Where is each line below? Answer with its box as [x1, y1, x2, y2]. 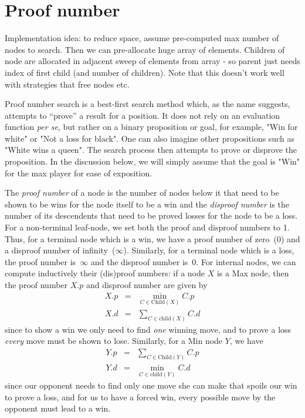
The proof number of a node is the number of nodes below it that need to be [5, 186, 279, 199]
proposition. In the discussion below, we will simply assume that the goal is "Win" [5, 155, 300, 168]
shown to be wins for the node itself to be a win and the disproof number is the [5, 198, 290, 210]
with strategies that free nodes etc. [5, 78, 130, 90]
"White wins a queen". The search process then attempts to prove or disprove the [5, 143, 297, 156]
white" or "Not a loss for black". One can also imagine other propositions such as [5, 132, 294, 144]
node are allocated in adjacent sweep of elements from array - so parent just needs [5, 55, 300, 67]
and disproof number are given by [86, 279, 208, 290]
